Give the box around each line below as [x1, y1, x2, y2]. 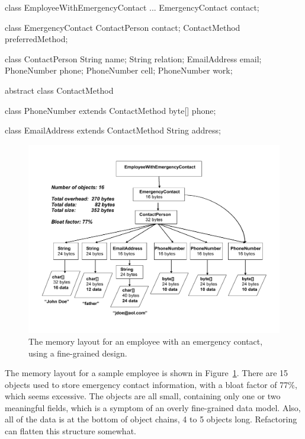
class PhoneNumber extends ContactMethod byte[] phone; [5, 104, 216, 116]
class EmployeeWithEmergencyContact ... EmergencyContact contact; [5, 1, 259, 13]
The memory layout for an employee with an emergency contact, [28, 335, 263, 347]
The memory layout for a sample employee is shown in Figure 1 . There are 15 [5, 367, 288, 379]
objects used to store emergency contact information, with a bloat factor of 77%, [5, 378, 297, 390]
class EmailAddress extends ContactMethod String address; [5, 124, 221, 136]
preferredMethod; [5, 33, 68, 45]
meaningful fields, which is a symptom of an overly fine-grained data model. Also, [5, 401, 301, 413]
